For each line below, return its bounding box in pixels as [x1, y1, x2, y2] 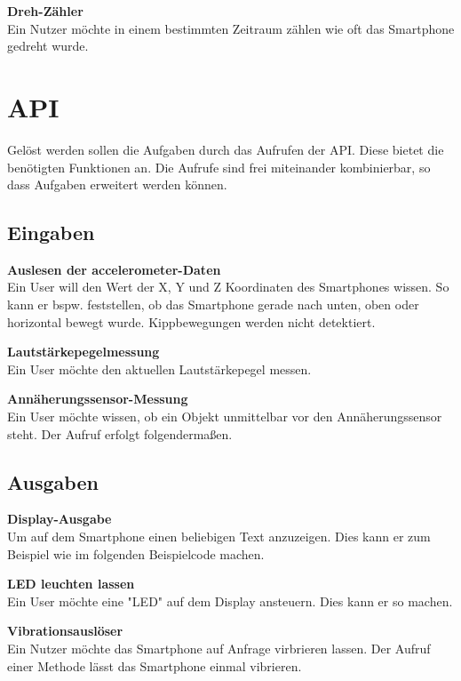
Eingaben [7, 219, 95, 246]
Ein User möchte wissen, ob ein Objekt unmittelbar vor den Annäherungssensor [7, 407, 442, 426]
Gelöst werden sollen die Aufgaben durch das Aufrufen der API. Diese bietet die [7, 140, 444, 158]
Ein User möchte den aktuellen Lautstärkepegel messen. [7, 359, 312, 378]
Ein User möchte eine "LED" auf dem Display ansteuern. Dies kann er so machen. [7, 591, 453, 610]
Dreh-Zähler [7, 2, 83, 20]
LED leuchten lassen [7, 574, 135, 593]
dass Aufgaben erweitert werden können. [7, 175, 227, 194]
